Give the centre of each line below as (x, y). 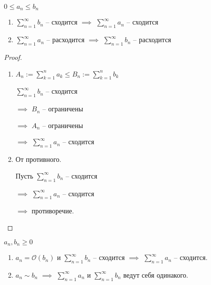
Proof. (13, 57)
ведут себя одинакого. (156, 274)
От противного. (38, 159)
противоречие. (53, 211)
